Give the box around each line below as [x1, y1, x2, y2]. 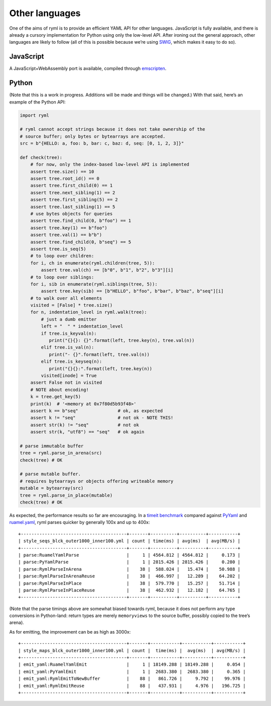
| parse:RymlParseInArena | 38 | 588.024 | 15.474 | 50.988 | [18, 566, 241, 572]
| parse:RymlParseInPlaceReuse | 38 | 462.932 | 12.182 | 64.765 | [18, 587, 241, 593]
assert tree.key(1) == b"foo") [30, 225, 107, 231]
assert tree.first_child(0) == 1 [30, 183, 113, 189]
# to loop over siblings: [30, 274, 94, 280]
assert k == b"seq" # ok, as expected [30, 408, 163, 413]
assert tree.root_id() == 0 [30, 176, 100, 182]
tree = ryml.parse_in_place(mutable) [20, 492, 113, 498]
